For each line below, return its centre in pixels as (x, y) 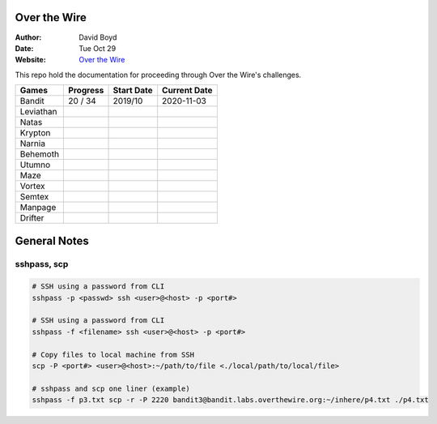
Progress (86, 91)
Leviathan (38, 112)
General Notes (52, 240)
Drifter (32, 218)
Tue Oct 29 (98, 48)
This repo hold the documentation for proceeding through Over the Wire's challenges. (158, 75)
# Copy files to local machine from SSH (113, 354)
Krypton (35, 133)
